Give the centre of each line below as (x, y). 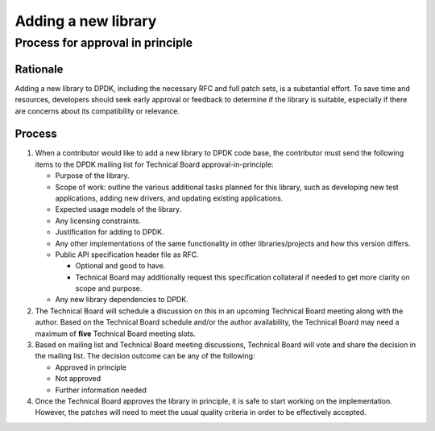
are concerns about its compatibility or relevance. (97, 111)
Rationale (39, 69)
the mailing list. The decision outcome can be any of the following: (145, 356)
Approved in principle (91, 367)
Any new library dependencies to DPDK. (122, 300)
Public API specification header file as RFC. (127, 255)
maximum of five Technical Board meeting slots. (116, 334)
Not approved (78, 379)
